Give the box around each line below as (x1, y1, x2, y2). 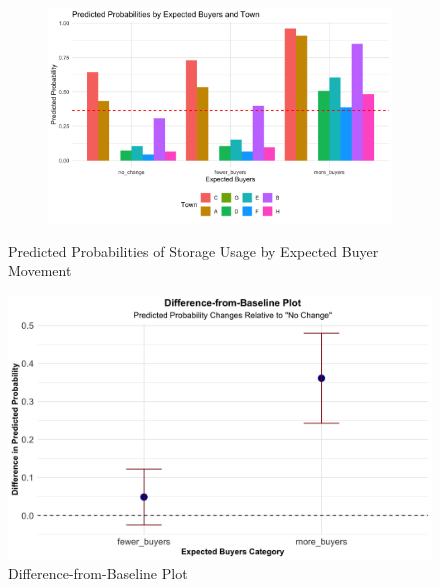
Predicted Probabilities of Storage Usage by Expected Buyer (8, 240, 379, 261)
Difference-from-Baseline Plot (8, 563, 188, 584)
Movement (8, 260, 72, 281)
